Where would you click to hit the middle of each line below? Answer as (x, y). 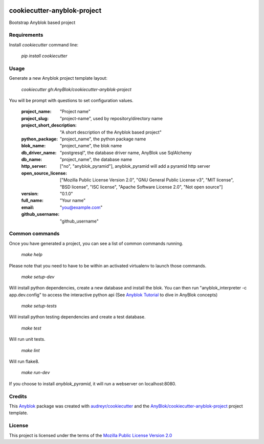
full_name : (32, 200)
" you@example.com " (81, 207)
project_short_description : (49, 125)
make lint (31, 350)
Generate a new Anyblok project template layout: (58, 78)
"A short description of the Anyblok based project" (111, 132)
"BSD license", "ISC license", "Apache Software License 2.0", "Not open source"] (141, 187)
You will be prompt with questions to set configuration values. (71, 100)
